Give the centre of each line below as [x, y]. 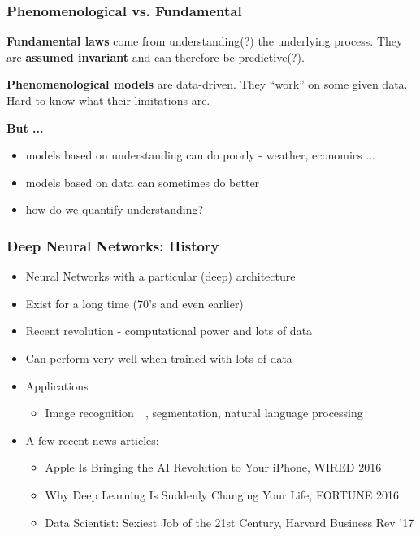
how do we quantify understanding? [115, 209]
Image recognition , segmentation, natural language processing [204, 413]
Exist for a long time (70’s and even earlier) [134, 303]
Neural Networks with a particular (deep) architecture [160, 276]
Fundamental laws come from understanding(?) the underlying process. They [205, 41]
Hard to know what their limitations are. [108, 100]
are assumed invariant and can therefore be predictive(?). [156, 57]
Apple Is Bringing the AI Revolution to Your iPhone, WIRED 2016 [213, 467]
